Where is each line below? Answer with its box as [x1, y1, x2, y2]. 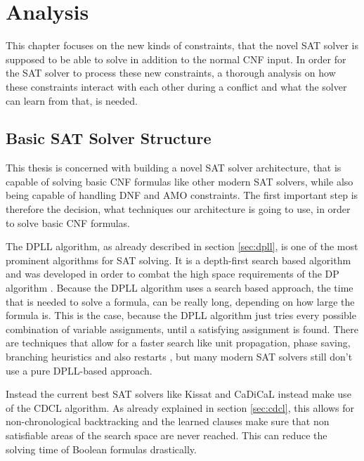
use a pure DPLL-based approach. [6, 363, 152, 377]
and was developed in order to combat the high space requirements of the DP [6, 266, 339, 281]
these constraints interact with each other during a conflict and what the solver [6, 79, 347, 93]
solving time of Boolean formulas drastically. [6, 441, 197, 456]
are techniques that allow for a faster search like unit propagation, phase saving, [6, 335, 351, 350]
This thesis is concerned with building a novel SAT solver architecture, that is [6, 160, 342, 175]
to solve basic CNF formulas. [6, 215, 131, 230]
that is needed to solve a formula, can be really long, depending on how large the [6, 294, 355, 309]
